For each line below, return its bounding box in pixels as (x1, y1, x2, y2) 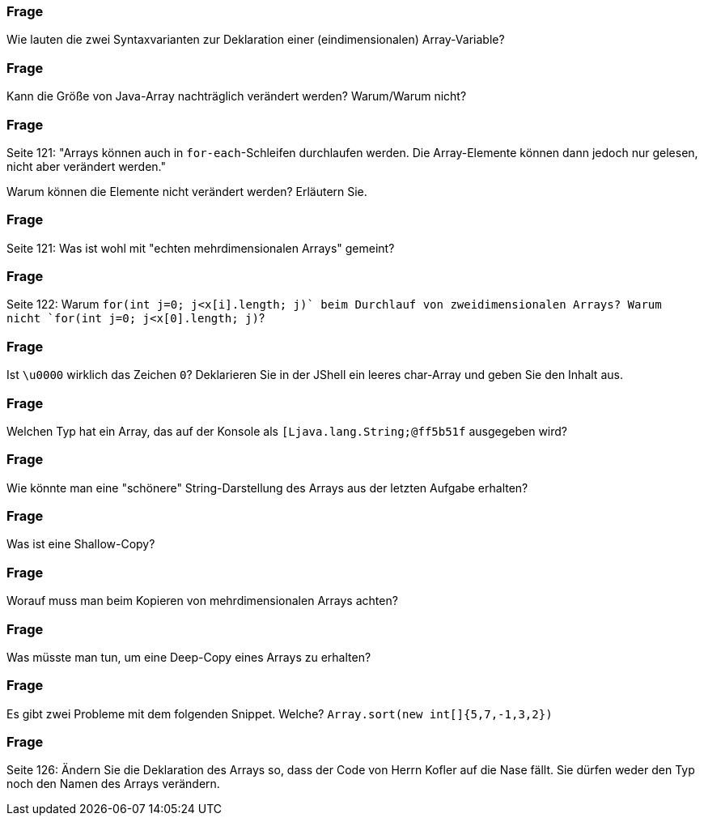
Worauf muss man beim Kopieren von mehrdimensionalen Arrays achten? (6, 594, 398, 608)
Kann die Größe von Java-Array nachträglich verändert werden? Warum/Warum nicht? (6, 89, 467, 104)
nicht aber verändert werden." (6, 159, 166, 173)
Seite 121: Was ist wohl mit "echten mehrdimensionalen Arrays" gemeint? (6, 241, 395, 255)
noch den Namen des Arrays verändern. (6, 777, 220, 791)
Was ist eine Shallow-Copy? (6, 537, 155, 552)
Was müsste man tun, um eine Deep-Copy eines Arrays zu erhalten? (6, 650, 371, 664)
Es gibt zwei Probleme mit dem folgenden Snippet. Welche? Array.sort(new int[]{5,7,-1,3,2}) (6, 706, 553, 721)
